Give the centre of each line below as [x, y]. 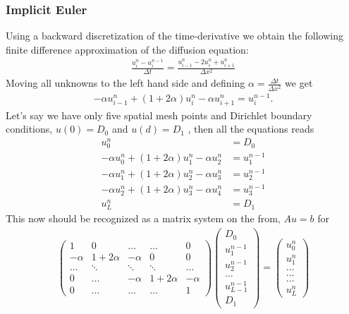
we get [299, 83]
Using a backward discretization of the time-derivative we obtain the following [174, 36]
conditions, [29, 129]
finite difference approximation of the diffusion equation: [127, 49]
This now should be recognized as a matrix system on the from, [143, 218]
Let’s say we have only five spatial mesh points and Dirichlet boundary [159, 115]
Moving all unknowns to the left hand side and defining [125, 83]
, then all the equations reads [251, 129]
